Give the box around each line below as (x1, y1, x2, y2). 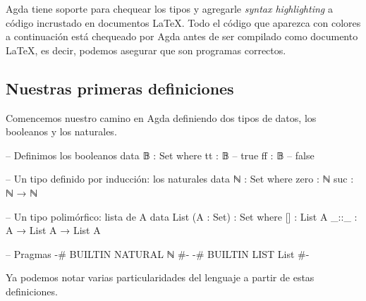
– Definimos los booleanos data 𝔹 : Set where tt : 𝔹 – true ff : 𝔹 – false (6, 147, 315, 162)
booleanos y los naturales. (6, 124, 117, 139)
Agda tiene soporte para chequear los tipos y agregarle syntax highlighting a (6, 1, 333, 16)
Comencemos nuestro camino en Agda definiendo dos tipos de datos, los (6, 110, 317, 125)
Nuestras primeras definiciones (6, 77, 234, 99)
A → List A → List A (6, 223, 101, 238)
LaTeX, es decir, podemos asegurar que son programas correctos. (6, 42, 286, 57)
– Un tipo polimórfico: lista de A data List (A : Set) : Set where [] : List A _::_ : (6, 209, 358, 223)
